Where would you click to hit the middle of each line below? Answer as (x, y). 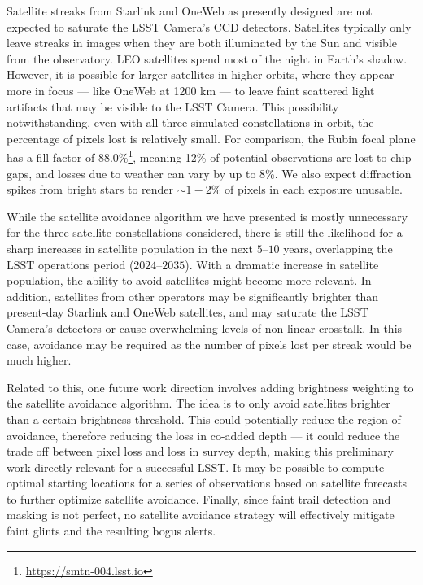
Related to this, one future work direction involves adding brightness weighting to (210, 387)
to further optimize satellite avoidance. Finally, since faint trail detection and (199, 498)
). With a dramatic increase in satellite (282, 264)
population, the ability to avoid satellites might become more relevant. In (189, 280)
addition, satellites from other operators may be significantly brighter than (193, 296)
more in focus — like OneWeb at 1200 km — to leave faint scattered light (191, 90)
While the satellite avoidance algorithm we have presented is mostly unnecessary (207, 216)
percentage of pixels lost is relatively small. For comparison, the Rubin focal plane (211, 138)
